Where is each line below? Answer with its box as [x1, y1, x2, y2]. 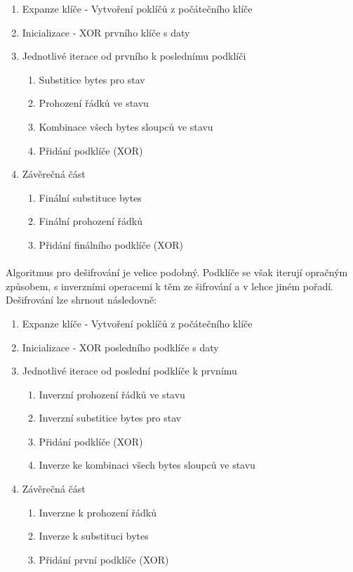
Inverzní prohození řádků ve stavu [39, 386, 185, 401]
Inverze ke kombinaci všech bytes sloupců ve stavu [39, 457, 255, 472]
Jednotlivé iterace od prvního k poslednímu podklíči [22, 48, 246, 63]
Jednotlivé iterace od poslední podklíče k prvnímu [22, 363, 237, 378]
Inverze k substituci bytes [39, 528, 149, 543]
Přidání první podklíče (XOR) [39, 552, 169, 566]
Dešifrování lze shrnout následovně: [6, 292, 157, 307]
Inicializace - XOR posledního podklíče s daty [22, 339, 219, 354]
